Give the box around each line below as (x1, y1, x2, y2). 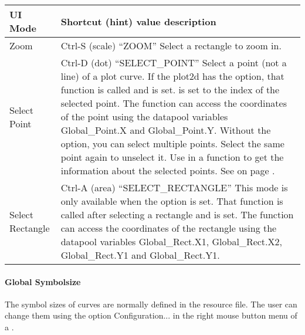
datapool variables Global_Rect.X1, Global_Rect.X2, (60, 235, 282, 248)
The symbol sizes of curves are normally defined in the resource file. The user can (5, 297, 297, 310)
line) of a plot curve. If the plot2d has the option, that (60, 69, 284, 83)
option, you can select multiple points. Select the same (60, 137, 284, 150)
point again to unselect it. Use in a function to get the (60, 150, 284, 164)
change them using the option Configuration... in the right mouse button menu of (5, 309, 297, 322)
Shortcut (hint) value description (60, 14, 216, 28)
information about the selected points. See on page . (60, 164, 275, 177)
